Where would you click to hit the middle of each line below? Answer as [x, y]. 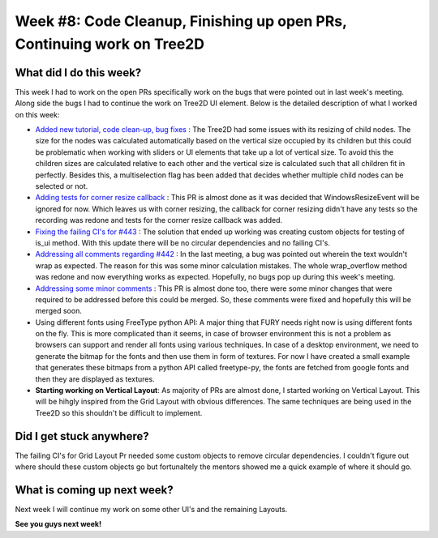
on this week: [37, 114]
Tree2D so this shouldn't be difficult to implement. [119, 412]
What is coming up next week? [94, 490]
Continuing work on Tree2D [109, 44]
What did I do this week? [78, 73]
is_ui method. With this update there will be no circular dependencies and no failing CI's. [182, 242]
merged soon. [59, 311]
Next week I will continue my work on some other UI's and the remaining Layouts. [151, 509]
